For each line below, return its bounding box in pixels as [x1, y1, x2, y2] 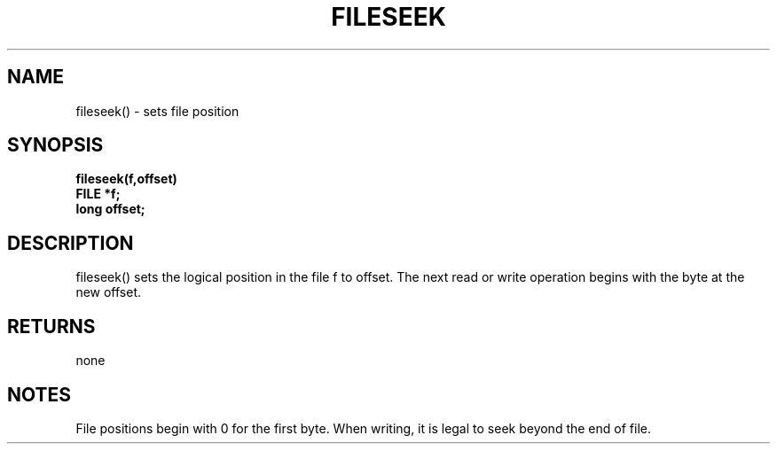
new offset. [75, 284, 142, 300]
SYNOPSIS [7, 134, 104, 157]
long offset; [75, 201, 145, 217]
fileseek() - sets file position [75, 103, 239, 119]
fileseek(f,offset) [75, 171, 177, 187]
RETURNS [7, 315, 96, 338]
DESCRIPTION [7, 231, 134, 254]
